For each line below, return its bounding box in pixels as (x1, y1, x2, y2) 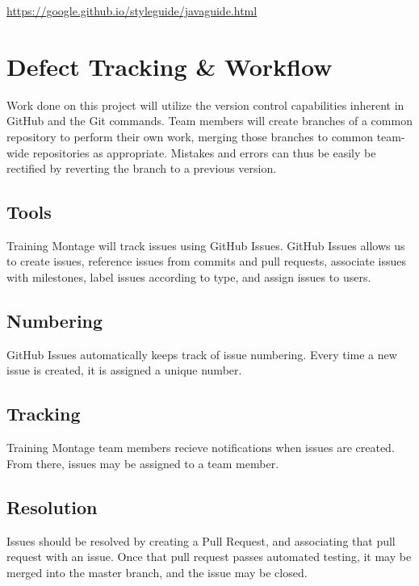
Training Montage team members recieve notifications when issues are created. (6, 439, 395, 456)
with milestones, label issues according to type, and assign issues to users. (6, 269, 371, 286)
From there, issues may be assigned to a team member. (6, 454, 279, 471)
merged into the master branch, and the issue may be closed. (6, 563, 308, 580)
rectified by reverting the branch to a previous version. (6, 160, 277, 177)
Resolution (6, 494, 98, 519)
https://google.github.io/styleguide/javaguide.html (6, 2, 258, 19)
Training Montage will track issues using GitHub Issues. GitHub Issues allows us (6, 236, 405, 253)
